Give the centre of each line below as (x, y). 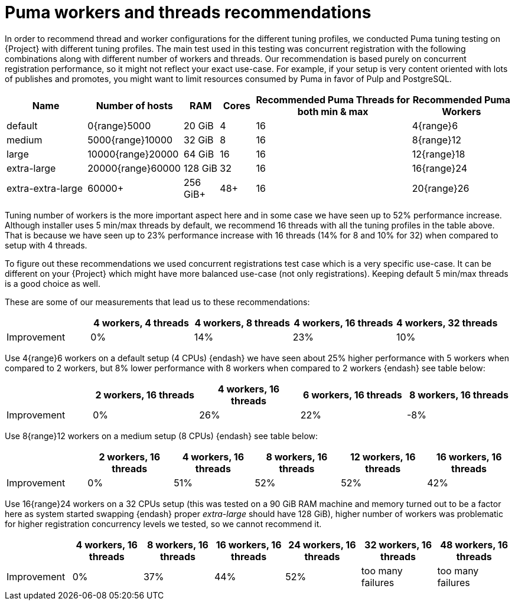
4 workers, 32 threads (447, 323)
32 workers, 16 (398, 544)
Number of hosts (134, 105)
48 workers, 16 (474, 544)
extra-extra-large (45, 188)
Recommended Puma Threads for (333, 99)
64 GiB (199, 154)
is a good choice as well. (53, 283)
